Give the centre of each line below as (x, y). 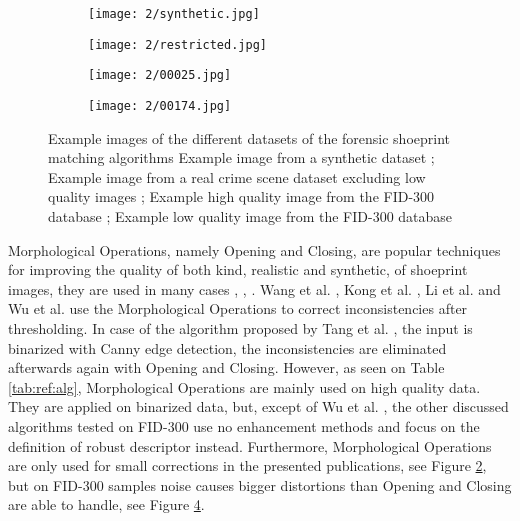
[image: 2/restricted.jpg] (177, 44)
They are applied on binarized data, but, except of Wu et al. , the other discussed (258, 406)
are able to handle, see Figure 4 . (106, 504)
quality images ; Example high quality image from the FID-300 (241, 196)
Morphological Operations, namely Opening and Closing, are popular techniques (254, 249)
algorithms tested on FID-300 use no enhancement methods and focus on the (244, 425)
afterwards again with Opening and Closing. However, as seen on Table (226, 367)
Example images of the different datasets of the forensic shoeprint (249, 137)
